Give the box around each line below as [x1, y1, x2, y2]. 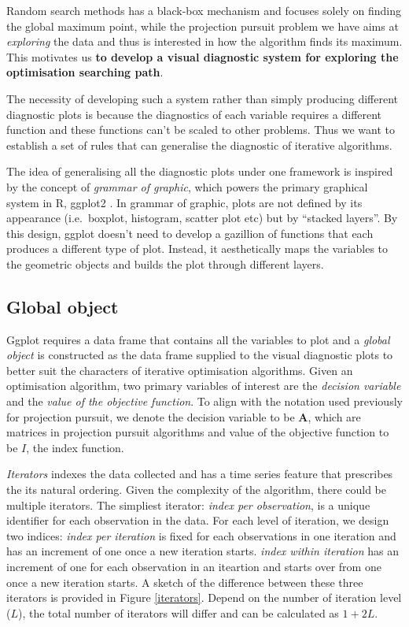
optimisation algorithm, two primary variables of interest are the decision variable [6, 377, 401, 394]
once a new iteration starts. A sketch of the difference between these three [6, 573, 363, 590]
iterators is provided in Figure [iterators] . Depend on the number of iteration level [6, 589, 402, 606]
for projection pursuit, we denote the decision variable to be [6, 408, 295, 425]
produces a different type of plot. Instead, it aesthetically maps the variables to [6, 240, 389, 257]
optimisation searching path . [6, 64, 164, 80]
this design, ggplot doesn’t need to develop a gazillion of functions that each [6, 224, 374, 241]
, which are [308, 408, 361, 425]
